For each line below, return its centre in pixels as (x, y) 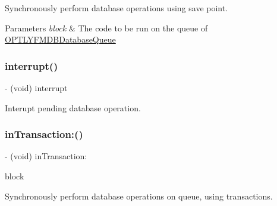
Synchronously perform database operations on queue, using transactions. (139, 196)
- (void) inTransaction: (46, 156)
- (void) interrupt (36, 88)
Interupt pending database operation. (73, 107)
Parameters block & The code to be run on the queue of (106, 28)
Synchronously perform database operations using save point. (117, 8)
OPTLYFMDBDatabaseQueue (60, 39)
